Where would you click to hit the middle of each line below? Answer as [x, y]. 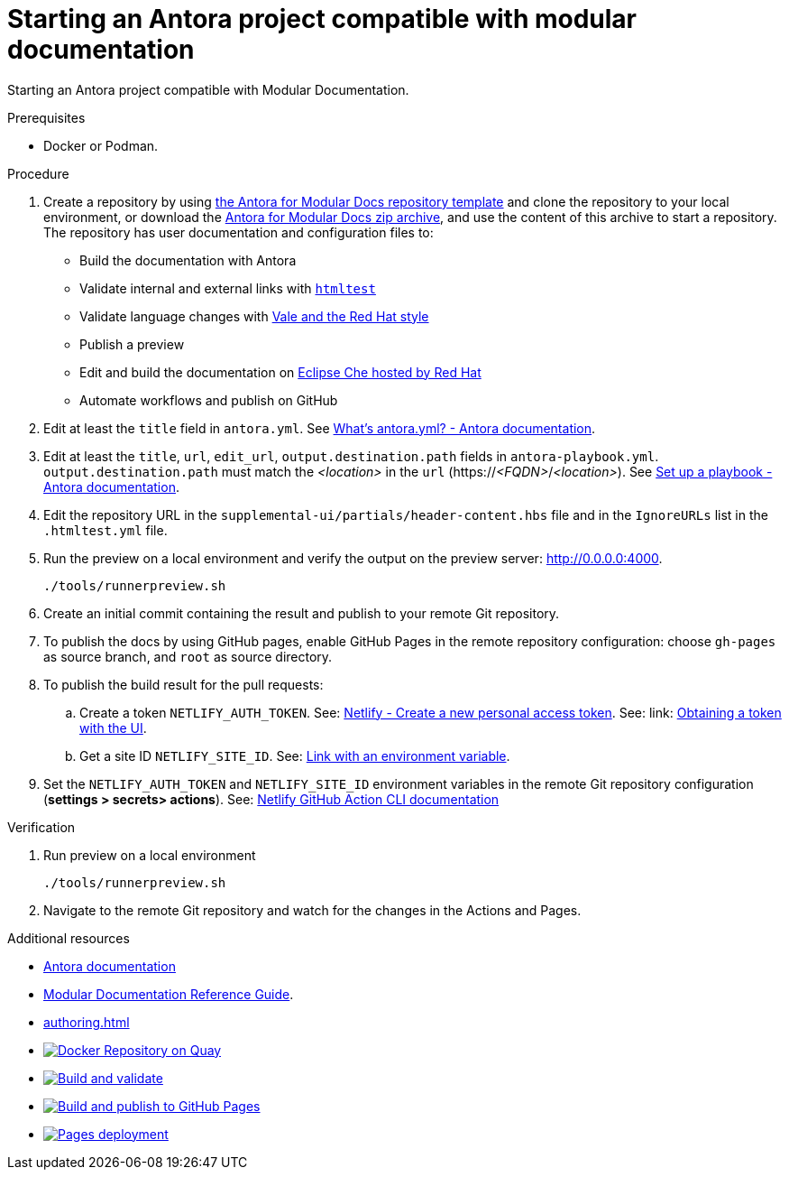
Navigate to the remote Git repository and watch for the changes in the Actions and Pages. [312, 910]
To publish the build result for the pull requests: [183, 684]
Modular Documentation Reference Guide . [169, 994]
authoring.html [87, 1022]
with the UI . [113, 728]
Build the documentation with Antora [188, 260]
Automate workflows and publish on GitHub [209, 400]
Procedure [38, 173]
